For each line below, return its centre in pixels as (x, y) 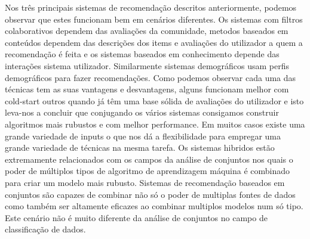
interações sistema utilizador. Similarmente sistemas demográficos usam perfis (147, 65)
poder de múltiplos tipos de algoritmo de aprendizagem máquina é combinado (148, 171)
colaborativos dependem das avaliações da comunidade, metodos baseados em (147, 31)
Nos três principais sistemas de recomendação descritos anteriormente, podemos (151, 7)
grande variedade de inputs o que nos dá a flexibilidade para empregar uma (143, 136)
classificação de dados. (45, 229)
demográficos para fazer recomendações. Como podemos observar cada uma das (151, 77)
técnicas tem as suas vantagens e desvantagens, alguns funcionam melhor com (147, 89)
